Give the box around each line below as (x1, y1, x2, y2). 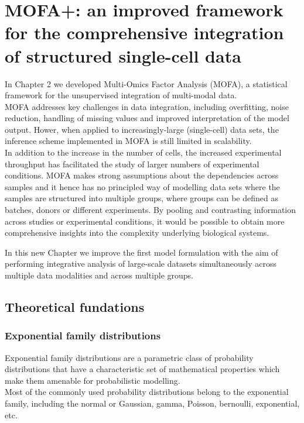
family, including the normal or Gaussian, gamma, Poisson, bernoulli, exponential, (5, 397, 300, 409)
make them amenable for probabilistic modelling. (5, 374, 180, 386)
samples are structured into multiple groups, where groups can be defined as (5, 192, 278, 204)
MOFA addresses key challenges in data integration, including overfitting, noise (5, 100, 289, 112)
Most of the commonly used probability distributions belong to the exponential (5, 386, 289, 398)
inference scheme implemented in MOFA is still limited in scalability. (5, 135, 252, 147)
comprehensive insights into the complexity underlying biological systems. (5, 226, 269, 239)
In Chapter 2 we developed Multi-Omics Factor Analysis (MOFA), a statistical (5, 77, 288, 90)
